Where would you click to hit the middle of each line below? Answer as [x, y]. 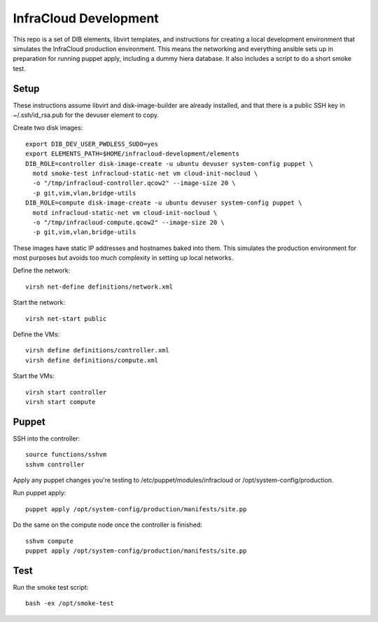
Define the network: [42, 270]
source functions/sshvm [66, 455]
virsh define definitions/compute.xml [92, 360]
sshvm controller [55, 464]
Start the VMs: [34, 376]
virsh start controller [66, 392]
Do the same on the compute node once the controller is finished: [107, 525]
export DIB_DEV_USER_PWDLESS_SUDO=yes [92, 144]
